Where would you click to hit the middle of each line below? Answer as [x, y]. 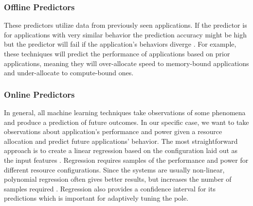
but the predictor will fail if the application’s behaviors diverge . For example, [120, 44]
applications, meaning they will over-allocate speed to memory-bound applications [126, 63]
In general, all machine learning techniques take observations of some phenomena [125, 112]
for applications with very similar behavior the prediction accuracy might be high [125, 34]
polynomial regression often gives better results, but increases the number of [118, 179]
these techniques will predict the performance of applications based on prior [117, 53]
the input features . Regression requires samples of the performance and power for [126, 160]
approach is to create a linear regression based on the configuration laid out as [121, 150]
